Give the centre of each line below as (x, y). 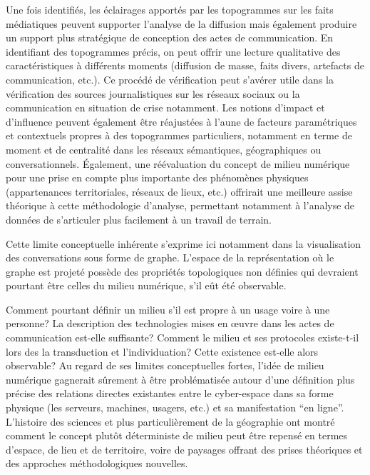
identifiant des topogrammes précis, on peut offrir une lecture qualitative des (173, 51)
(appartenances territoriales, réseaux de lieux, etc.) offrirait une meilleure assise (179, 191)
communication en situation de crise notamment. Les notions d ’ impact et (165, 107)
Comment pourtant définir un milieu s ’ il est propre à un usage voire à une (168, 309)
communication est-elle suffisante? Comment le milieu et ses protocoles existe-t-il (183, 337)
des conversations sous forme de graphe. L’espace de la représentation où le (170, 257)
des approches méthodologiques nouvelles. (97, 463)
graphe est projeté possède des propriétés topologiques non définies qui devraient (182, 271)
